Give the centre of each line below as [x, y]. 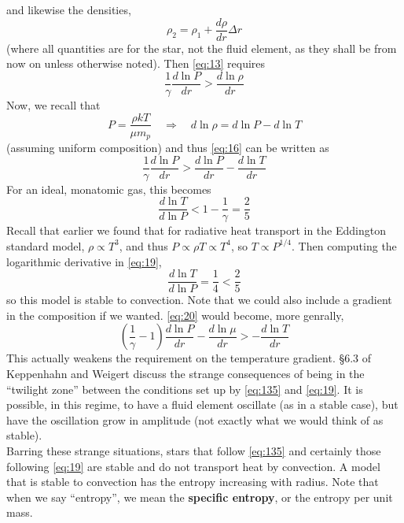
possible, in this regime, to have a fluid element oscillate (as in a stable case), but [202, 404]
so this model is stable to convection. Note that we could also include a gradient [199, 300]
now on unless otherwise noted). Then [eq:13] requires [136, 63]
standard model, [46, 245]
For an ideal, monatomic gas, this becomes [109, 189]
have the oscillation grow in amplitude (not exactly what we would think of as [195, 419]
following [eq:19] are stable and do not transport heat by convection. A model [193, 466]
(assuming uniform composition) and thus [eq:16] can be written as [168, 148]
